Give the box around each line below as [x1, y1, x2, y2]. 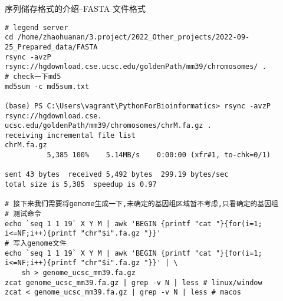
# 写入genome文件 [5, 239, 67, 248]
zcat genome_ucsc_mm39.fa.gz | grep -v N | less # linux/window [5, 278, 262, 287]
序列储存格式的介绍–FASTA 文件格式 [5, 2, 146, 14]
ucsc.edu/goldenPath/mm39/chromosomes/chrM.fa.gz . [5, 121, 212, 130]
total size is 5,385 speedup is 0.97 [5, 180, 157, 189]
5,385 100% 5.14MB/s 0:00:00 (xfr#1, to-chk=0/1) [47, 151, 271, 160]
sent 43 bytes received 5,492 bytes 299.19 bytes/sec [5, 170, 229, 179]
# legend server [5, 23, 68, 32]
